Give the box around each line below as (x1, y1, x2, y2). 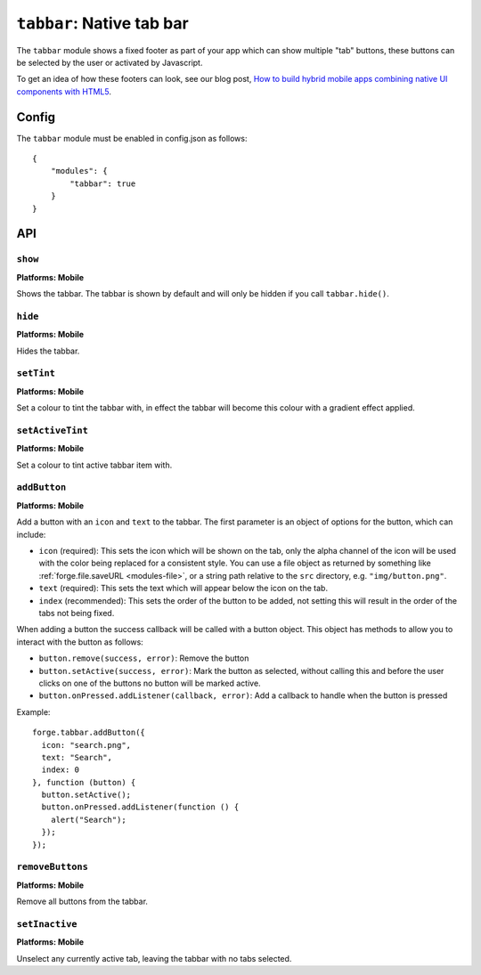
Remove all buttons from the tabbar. (16, 896, 149, 907)
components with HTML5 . (16, 85, 111, 97)
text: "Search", (41, 752, 113, 762)
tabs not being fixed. (38, 607, 115, 618)
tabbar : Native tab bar (16, 13, 189, 33)
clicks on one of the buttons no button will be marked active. (38, 678, 262, 688)
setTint (16, 368, 55, 379)
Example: (16, 706, 51, 717)
